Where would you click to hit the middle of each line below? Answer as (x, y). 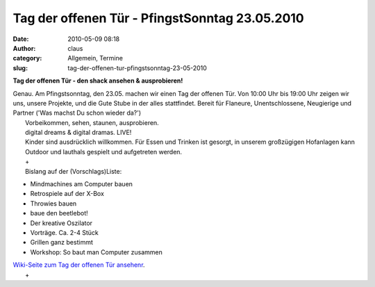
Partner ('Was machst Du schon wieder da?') (77, 113)
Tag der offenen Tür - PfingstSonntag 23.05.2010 (159, 18)
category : (27, 58)
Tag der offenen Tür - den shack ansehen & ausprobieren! (98, 81)
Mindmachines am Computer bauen (82, 184)
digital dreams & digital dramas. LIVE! (78, 133)
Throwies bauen (53, 203)
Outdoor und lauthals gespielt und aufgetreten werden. (104, 151)
